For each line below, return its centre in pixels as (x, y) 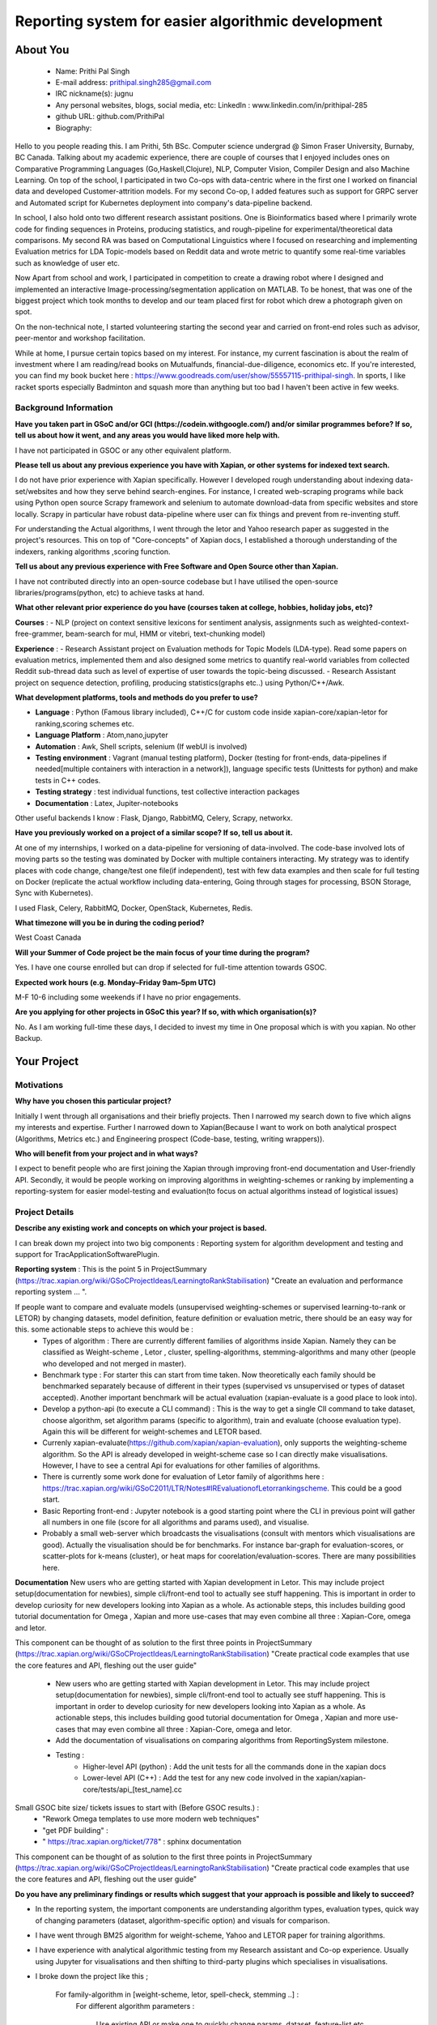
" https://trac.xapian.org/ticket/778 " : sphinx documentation (142, 1842)
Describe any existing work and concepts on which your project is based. (141, 1228)
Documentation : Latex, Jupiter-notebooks (107, 803)
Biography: (74, 128)
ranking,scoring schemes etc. (85, 723)
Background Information (64, 407)
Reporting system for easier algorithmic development (199, 21)
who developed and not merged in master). (114, 1363)
